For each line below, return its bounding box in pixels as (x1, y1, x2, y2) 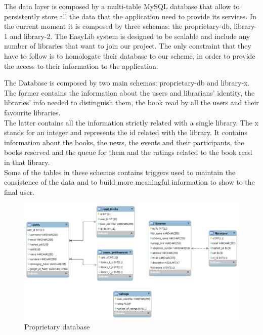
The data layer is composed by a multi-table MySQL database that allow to (4, 1, 240, 11)
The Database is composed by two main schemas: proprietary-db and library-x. (4, 77, 250, 88)
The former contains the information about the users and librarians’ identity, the (4, 87, 255, 98)
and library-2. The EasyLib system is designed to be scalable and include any (10, 30, 250, 41)
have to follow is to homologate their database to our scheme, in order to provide (4, 50, 255, 61)
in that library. (4, 156, 50, 167)
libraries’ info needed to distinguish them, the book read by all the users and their (4, 97, 259, 108)
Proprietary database (24, 321, 90, 331)
